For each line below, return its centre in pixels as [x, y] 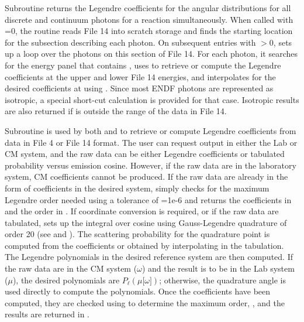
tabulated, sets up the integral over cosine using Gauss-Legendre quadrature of [146, 222]
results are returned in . [47, 314]
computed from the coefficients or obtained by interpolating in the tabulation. [144, 245]
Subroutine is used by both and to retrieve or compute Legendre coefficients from [151, 130]
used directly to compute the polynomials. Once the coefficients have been [138, 291]
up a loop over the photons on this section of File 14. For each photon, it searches [151, 54]
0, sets [281, 42]
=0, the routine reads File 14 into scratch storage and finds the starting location [149, 31]
